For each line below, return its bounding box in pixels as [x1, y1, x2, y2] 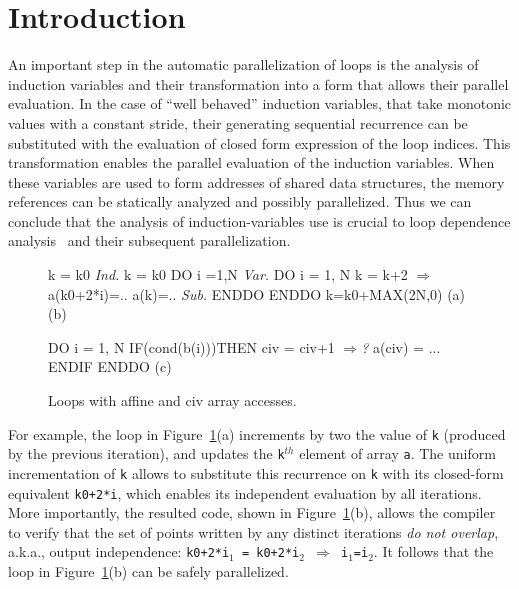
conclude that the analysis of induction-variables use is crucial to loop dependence [8, 210, 511, 231]
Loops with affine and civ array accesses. [48, 390, 297, 411]
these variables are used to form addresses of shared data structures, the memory [8, 171, 505, 192]
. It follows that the [373, 541, 494, 562]
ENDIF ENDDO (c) [48, 356, 172, 377]
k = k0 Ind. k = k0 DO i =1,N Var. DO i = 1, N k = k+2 [48, 264, 408, 285]
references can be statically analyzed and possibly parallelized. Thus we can [8, 191, 472, 212]
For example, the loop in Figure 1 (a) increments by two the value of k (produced [8, 423, 506, 444]
